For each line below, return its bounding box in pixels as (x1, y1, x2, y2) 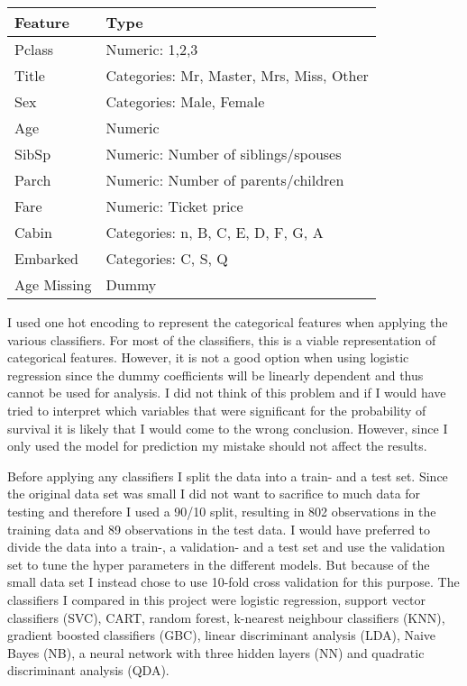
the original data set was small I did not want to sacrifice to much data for (7, 484, 421, 503)
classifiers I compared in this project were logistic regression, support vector (7, 590, 426, 608)
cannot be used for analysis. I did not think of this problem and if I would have (7, 383, 446, 402)
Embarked (14, 248, 78, 269)
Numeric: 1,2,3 (105, 39, 198, 59)
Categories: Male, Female (105, 91, 265, 112)
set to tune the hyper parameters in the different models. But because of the (7, 554, 430, 573)
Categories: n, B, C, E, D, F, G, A (105, 222, 324, 242)
